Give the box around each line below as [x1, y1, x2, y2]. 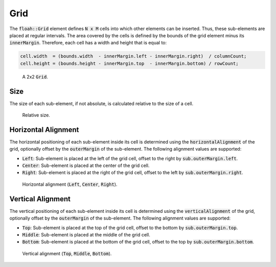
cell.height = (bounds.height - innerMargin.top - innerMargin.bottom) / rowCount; [20, 60, 239, 66]
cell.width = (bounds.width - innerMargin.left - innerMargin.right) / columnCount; [20, 54, 247, 59]
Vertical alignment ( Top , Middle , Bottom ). [22, 250, 112, 256]
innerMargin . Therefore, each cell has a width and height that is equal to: [9, 40, 167, 46]
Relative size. [22, 112, 51, 118]
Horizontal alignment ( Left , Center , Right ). [22, 181, 118, 187]
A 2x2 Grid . [22, 74, 49, 80]
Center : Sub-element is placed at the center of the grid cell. [22, 162, 150, 168]
